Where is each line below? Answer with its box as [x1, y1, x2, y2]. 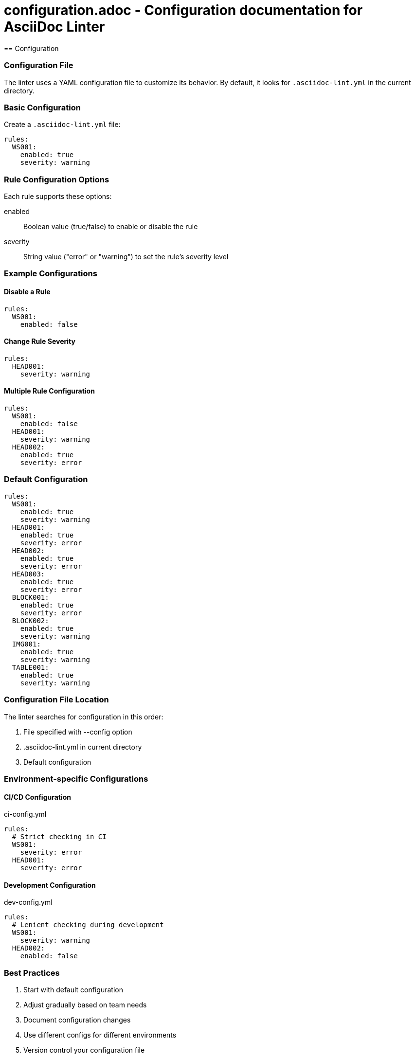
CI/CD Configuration [4, 792, 72, 801]
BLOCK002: [12, 616, 49, 625]
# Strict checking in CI [12, 833, 107, 841]
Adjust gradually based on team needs [23, 1001, 147, 1009]
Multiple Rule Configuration [4, 387, 95, 395]
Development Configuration [4, 880, 96, 889]
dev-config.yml [4, 898, 53, 907]
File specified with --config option [23, 727, 132, 736]
